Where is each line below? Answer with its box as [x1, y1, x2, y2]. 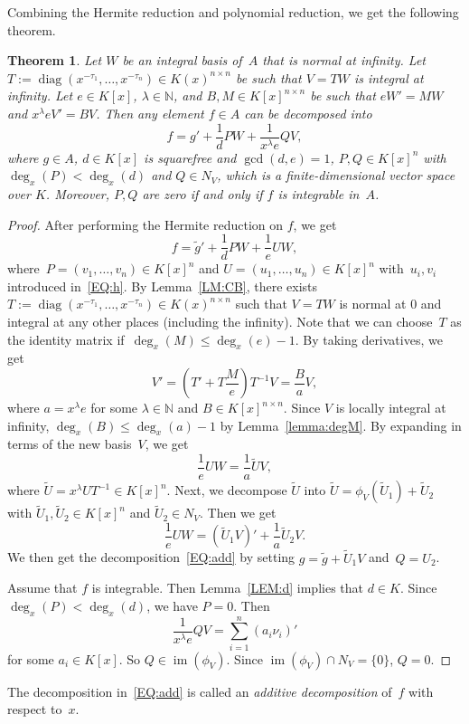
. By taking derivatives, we [295, 329, 443, 348]
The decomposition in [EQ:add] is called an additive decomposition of [7, 681, 392, 700]
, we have [146, 595, 198, 614]
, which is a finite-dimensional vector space [217, 166, 455, 185]
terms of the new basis [7, 434, 132, 453]
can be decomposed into [244, 103, 372, 122]
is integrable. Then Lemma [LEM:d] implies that [91, 578, 363, 597]
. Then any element [96, 103, 204, 122]
